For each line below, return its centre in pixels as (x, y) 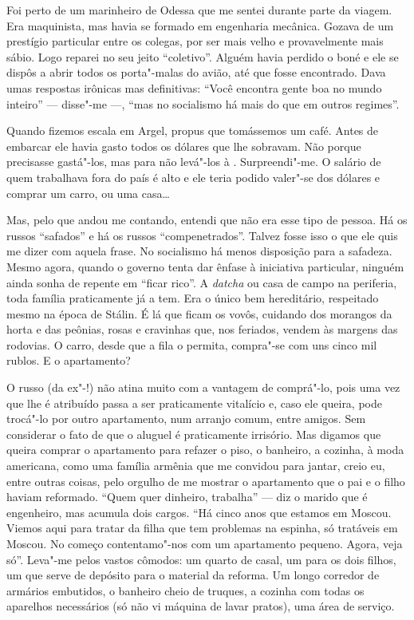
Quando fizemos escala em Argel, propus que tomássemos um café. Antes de (193, 130)
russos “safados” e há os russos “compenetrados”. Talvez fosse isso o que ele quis (202, 235)
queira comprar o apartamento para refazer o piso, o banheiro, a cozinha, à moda (205, 450)
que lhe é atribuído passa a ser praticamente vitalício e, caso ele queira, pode (194, 403)
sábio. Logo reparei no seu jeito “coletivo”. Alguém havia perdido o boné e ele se (203, 56)
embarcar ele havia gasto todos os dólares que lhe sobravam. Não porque (184, 146)
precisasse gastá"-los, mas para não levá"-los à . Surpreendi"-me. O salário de (194, 162)
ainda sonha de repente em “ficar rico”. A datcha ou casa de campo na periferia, (202, 282)
